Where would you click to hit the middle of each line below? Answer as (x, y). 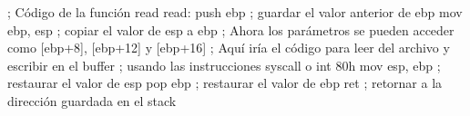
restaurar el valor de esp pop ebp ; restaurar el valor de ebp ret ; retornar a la (225, 83)
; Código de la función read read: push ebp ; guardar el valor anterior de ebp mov (235, 12)
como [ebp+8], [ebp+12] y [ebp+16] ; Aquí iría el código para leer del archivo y (229, 48)
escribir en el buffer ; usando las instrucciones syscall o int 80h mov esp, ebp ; (224, 65)
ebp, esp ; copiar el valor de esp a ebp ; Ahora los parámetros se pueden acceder (231, 29)
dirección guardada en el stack (92, 100)
